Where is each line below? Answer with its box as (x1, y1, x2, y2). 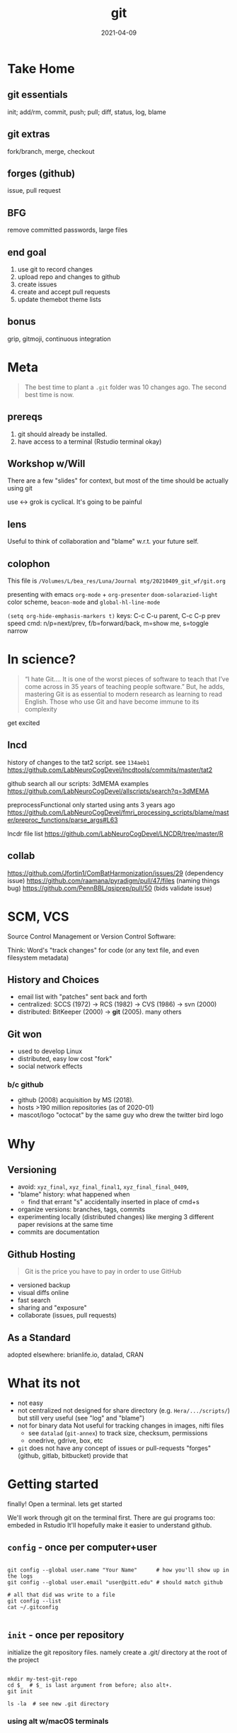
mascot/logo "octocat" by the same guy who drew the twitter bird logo (17, 1111, 224, 1119)
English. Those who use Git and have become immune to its (24, 697, 200, 706)
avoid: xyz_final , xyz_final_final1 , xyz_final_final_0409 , (17, 1182, 189, 1191)
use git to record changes (17, 265, 93, 274)
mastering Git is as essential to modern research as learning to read (24, 690, 223, 698)
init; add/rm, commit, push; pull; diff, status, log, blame (7, 108, 166, 116)
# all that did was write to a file (7, 1591, 115, 1598)
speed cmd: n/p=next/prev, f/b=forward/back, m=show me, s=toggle (7, 619, 209, 627)
